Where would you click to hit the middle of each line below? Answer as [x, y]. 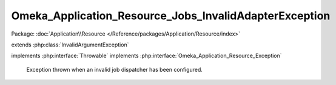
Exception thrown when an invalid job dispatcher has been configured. [115, 69]
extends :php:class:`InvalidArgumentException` [70, 45]
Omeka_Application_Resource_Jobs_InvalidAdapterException [171, 16]
